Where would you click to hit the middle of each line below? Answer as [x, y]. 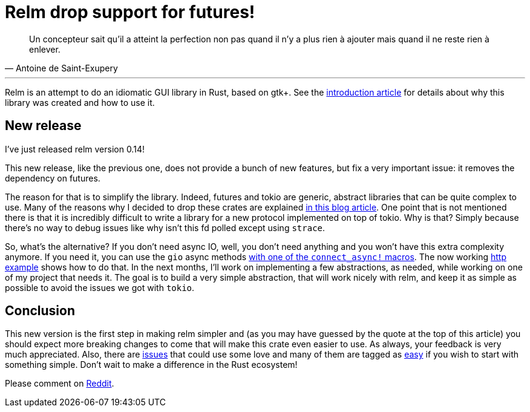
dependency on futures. [53, 178]
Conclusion [40, 311]
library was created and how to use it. [80, 102]
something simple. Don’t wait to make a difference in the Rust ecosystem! [151, 365]
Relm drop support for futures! [130, 12]
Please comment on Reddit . [60, 384]
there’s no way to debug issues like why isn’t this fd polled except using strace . [165, 227]
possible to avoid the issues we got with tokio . [100, 287]
